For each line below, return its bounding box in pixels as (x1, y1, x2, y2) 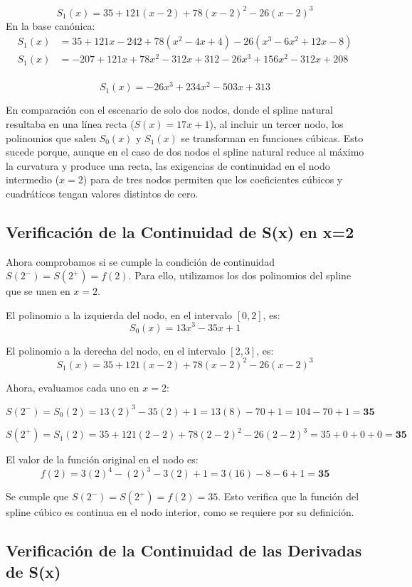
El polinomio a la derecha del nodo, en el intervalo (6, 343, 226, 357)
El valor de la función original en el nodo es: (6, 452, 199, 467)
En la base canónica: (6, 18, 95, 33)
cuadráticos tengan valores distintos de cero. (6, 185, 199, 200)
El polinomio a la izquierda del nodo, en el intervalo (6, 307, 233, 322)
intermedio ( (6, 172, 60, 187)
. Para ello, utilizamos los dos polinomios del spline (128, 268, 352, 283)
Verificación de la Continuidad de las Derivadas (6, 539, 362, 561)
